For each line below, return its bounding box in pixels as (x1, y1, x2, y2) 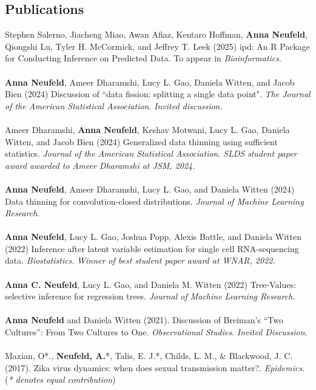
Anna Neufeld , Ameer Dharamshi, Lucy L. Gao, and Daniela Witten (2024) (5, 182, 295, 195)
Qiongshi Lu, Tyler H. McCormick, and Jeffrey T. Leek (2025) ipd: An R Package (5, 39, 310, 52)
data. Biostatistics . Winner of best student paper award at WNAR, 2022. (5, 254, 275, 267)
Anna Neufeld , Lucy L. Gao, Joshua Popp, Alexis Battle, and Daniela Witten (5, 230, 301, 243)
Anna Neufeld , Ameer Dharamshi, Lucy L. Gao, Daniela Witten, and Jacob (5, 75, 295, 88)
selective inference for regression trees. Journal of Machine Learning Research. (5, 290, 295, 303)
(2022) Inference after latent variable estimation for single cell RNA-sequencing (5, 242, 299, 255)
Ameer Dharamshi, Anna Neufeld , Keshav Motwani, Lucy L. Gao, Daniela (5, 123, 290, 135)
